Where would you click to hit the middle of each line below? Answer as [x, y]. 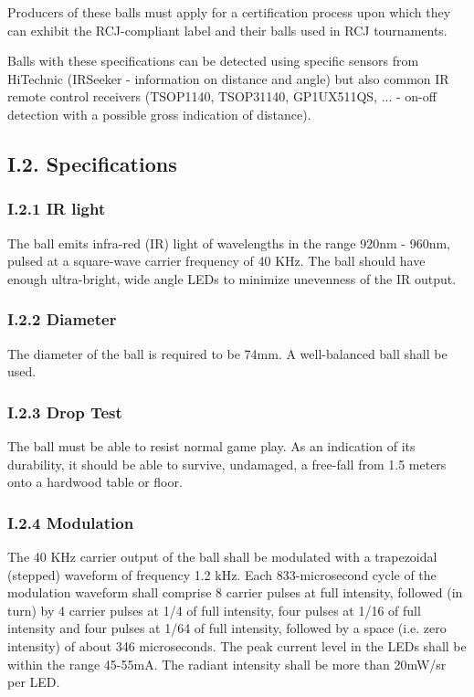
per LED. [34, 682]
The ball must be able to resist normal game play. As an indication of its [211, 445]
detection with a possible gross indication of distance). [159, 114]
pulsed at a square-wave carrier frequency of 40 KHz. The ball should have [216, 261]
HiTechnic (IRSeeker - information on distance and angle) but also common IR [228, 78]
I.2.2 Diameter [62, 319]
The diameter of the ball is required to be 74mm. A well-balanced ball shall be [227, 353]
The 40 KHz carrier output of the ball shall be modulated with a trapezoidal [222, 556]
